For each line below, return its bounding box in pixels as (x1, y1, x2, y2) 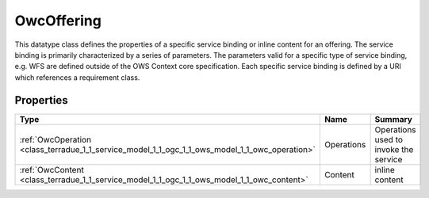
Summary (374, 113, 412, 124)
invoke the (374, 143, 414, 154)
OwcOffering (14, 12, 102, 29)
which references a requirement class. (14, 72, 140, 82)
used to (374, 134, 404, 145)
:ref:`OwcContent (19, 164, 85, 175)
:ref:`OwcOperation (19, 134, 91, 145)
